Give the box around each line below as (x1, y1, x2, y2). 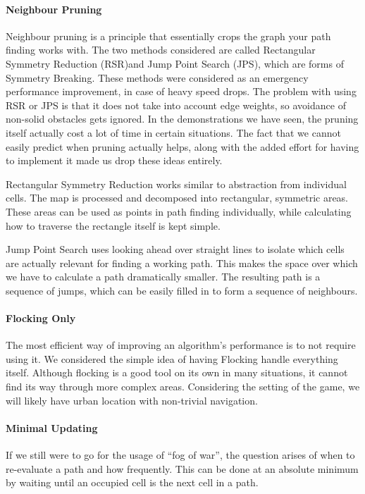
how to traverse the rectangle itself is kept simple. (6, 218, 221, 233)
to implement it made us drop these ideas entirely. (6, 153, 223, 168)
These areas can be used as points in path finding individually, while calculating (6, 204, 352, 218)
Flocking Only (6, 311, 76, 326)
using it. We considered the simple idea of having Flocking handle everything (6, 351, 338, 366)
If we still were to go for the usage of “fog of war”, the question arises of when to (6, 447, 355, 462)
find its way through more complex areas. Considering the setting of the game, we (6, 379, 360, 394)
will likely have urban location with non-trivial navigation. (6, 393, 258, 407)
